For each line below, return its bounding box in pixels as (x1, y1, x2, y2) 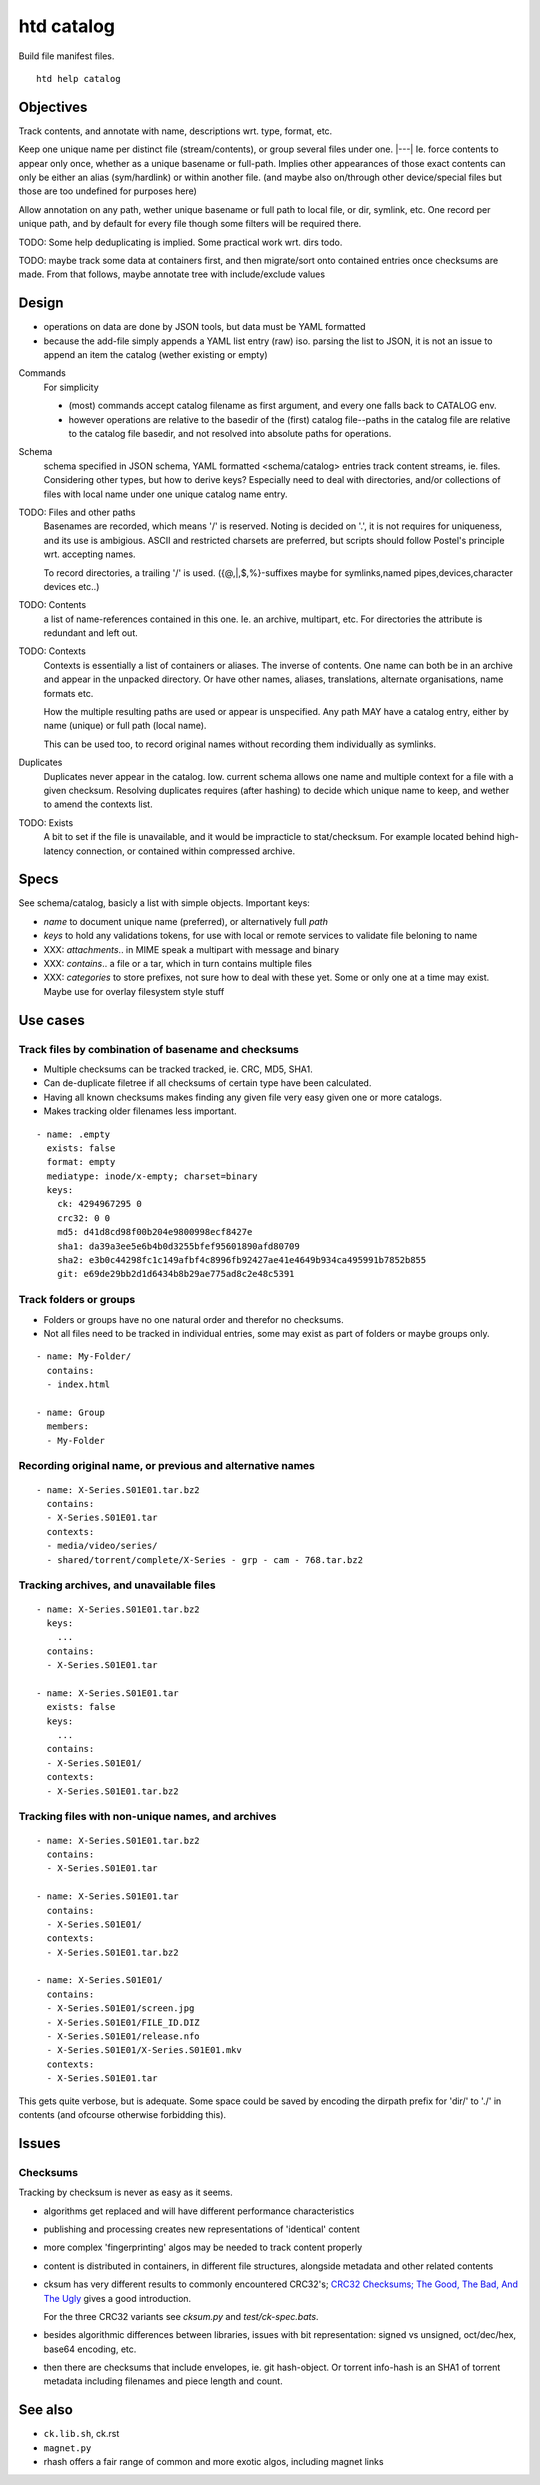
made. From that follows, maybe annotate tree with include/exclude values (18, 268, 325, 280)
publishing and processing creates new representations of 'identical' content (43, 2223, 360, 2235)
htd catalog (18, 15, 115, 37)
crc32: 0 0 (56, 1212, 111, 1224)
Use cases (18, 1011, 85, 1029)
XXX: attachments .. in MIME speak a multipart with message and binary (43, 943, 340, 955)
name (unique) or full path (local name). (43, 720, 207, 732)
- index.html (46, 1379, 111, 1390)
